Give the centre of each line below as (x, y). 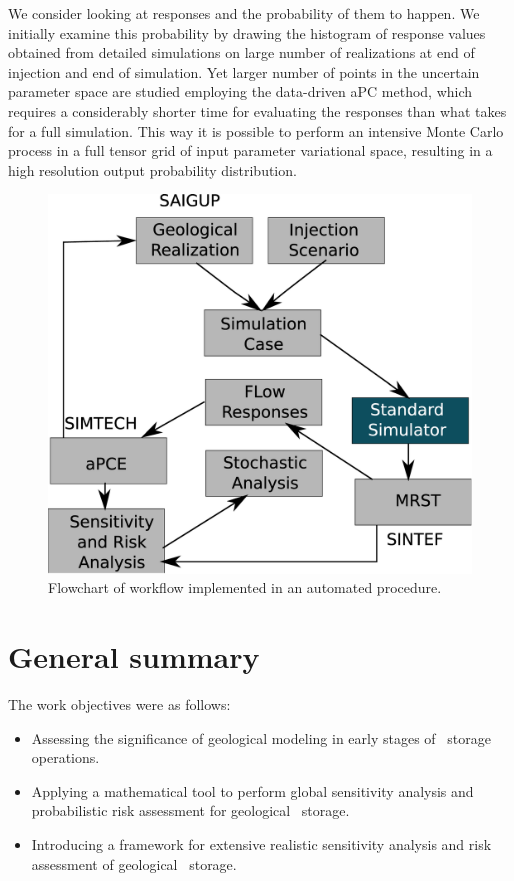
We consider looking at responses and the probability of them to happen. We (244, 13)
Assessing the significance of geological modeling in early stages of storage (261, 737)
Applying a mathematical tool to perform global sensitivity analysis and (252, 790)
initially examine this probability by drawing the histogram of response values (247, 32)
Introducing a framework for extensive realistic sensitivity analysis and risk (261, 843)
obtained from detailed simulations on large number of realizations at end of (241, 52)
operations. (65, 757)
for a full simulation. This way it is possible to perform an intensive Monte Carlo (256, 130)
